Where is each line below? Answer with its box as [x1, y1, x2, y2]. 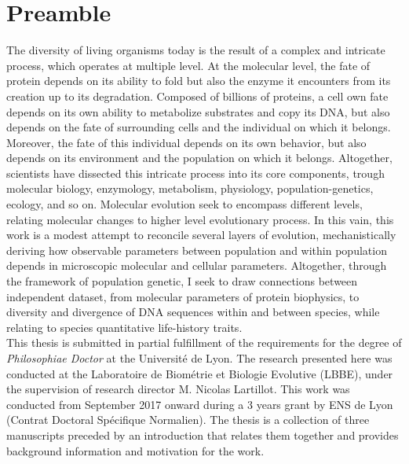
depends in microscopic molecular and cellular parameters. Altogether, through [6, 257, 387, 274]
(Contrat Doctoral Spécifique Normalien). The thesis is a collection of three [6, 411, 370, 428]
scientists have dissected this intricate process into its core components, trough [6, 164, 385, 181]
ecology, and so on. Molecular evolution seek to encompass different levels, [6, 196, 363, 212]
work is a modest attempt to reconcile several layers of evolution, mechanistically [6, 226, 396, 243]
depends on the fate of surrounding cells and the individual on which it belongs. [6, 119, 391, 135]
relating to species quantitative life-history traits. [6, 319, 243, 335]
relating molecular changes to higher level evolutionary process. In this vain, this [6, 211, 394, 227]
